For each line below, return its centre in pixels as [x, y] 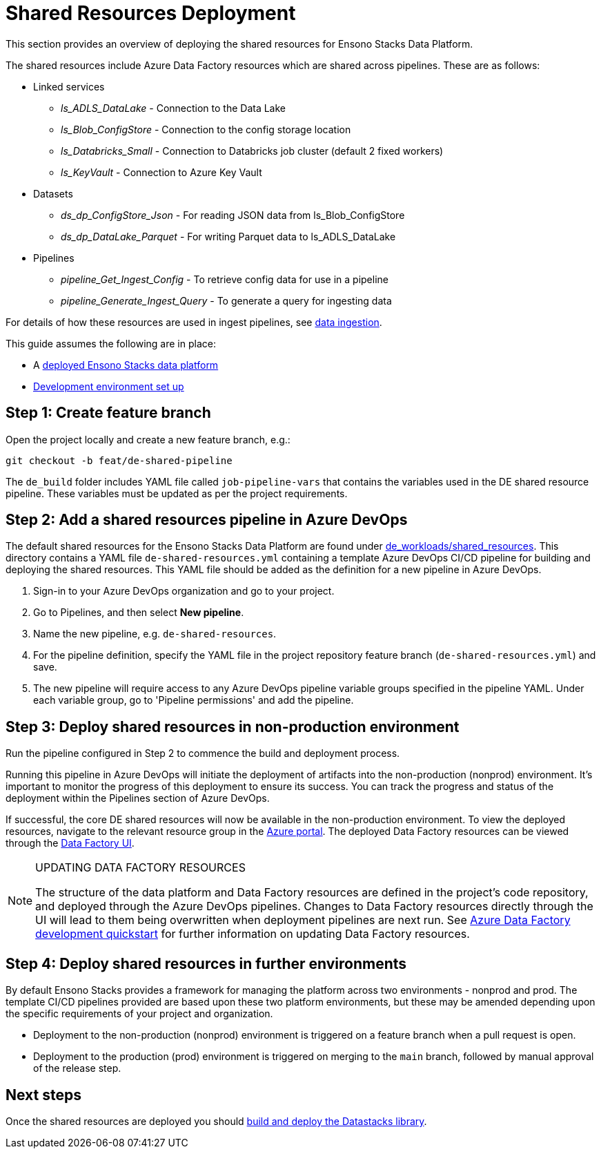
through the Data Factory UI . [70, 843]
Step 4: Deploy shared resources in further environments [206, 963]
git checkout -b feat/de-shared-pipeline [119, 460]
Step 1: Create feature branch [108, 413]
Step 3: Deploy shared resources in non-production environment [233, 727]
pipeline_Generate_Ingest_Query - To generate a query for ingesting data [226, 300]
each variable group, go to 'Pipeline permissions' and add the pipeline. [194, 700]
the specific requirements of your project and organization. [139, 1014]
